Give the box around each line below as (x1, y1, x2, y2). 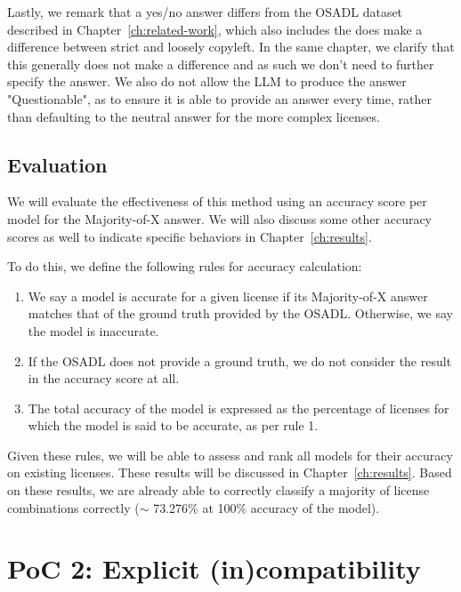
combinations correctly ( (7, 498, 140, 516)
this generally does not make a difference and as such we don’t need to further (7, 54, 434, 73)
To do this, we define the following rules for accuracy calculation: (7, 257, 362, 276)
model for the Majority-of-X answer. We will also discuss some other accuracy (7, 209, 433, 228)
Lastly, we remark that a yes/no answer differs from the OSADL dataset (7, 3, 403, 20)
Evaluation (7, 150, 108, 178)
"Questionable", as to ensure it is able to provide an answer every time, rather (7, 89, 432, 108)
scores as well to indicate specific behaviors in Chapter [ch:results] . (7, 227, 372, 245)
